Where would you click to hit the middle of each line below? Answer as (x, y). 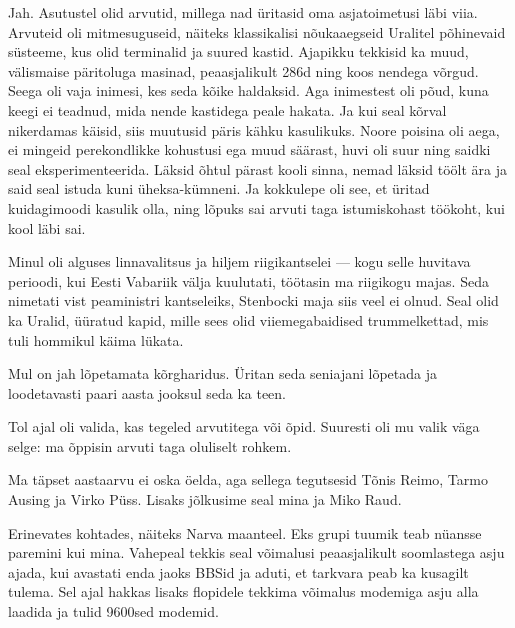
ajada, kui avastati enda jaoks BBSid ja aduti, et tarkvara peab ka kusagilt (238, 571)
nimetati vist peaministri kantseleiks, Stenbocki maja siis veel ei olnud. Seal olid (253, 300)
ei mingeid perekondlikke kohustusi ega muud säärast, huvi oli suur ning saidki (249, 149)
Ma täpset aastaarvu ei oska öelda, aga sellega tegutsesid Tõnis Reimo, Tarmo (248, 479)
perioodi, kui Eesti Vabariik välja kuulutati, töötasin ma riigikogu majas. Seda (248, 280)
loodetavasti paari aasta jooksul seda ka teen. (147, 392)
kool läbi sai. (47, 227)
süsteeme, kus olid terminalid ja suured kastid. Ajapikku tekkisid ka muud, (238, 51)
